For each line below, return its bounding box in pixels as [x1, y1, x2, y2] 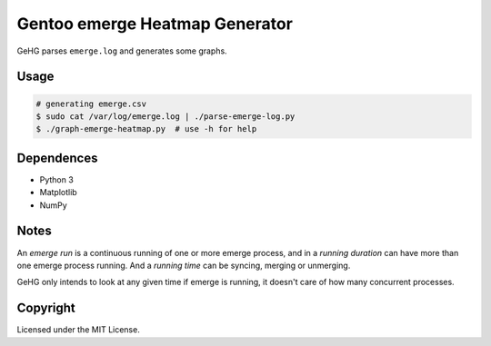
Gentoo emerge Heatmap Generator [16, 14, 293, 34]
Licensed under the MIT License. [16, 324, 140, 335]
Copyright [16, 301, 76, 316]
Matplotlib [39, 187, 77, 198]
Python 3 [39, 173, 75, 185]
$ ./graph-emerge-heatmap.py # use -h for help [35, 124, 257, 134]
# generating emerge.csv [35, 98, 147, 109]
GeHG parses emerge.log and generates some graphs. [16, 45, 227, 56]
